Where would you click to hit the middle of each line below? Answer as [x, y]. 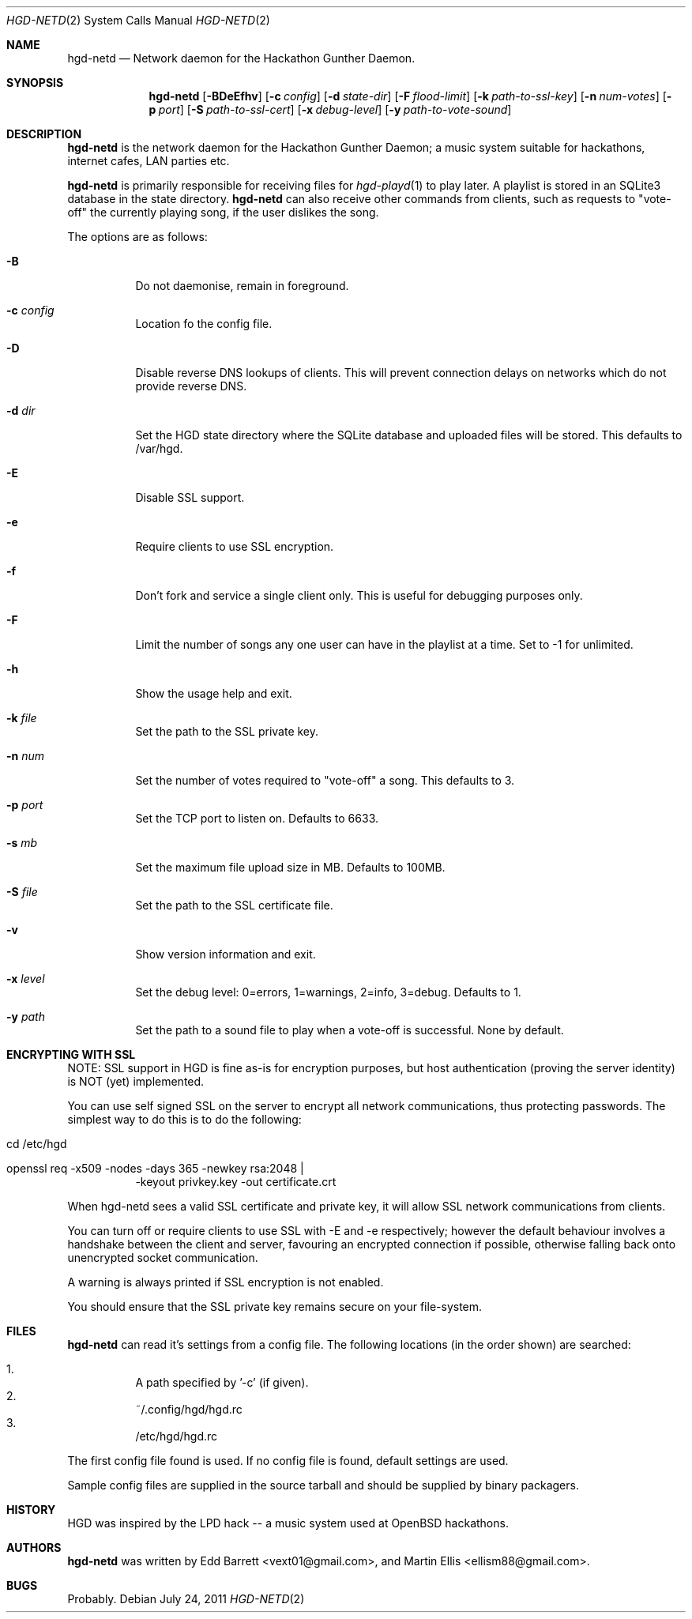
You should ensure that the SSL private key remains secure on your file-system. [275, 1306]
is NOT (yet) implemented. [136, 1081]
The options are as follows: [137, 237]
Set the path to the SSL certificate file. [234, 905]
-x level [26, 979]
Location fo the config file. [204, 324]
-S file [22, 892]
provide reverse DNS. [191, 386]
